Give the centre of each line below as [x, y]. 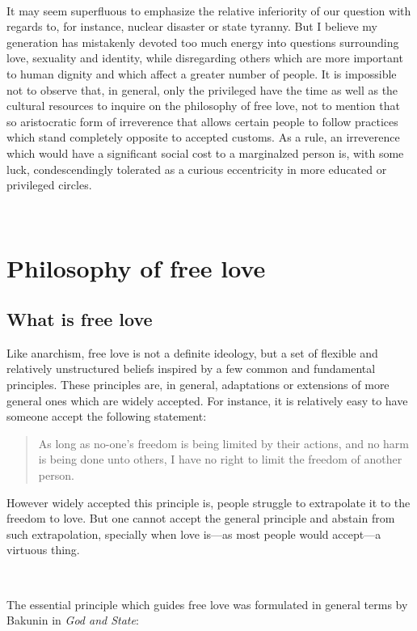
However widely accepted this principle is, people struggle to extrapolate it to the [208, 502]
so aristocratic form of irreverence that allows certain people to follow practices [202, 121]
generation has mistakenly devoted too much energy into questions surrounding [203, 42]
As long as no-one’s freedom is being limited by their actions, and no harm [224, 443]
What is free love [80, 319]
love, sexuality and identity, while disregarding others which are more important [205, 58]
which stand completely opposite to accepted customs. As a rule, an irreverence [203, 137]
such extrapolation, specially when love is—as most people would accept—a [194, 534]
